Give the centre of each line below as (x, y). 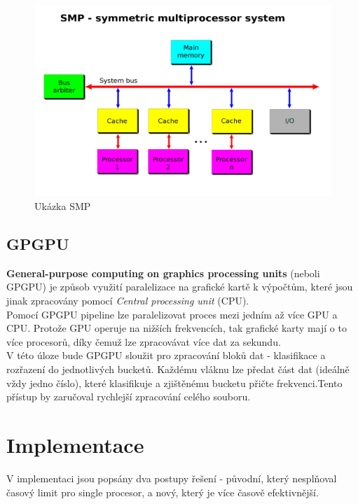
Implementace (75, 444)
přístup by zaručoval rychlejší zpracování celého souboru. (129, 397)
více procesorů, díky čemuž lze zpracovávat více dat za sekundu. (144, 341)
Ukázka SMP (63, 206)
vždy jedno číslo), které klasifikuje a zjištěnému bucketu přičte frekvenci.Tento (174, 383)
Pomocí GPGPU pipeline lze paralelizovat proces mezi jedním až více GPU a (172, 314)
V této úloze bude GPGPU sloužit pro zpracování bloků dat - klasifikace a (166, 355)
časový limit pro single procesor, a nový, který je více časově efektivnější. (163, 492)
